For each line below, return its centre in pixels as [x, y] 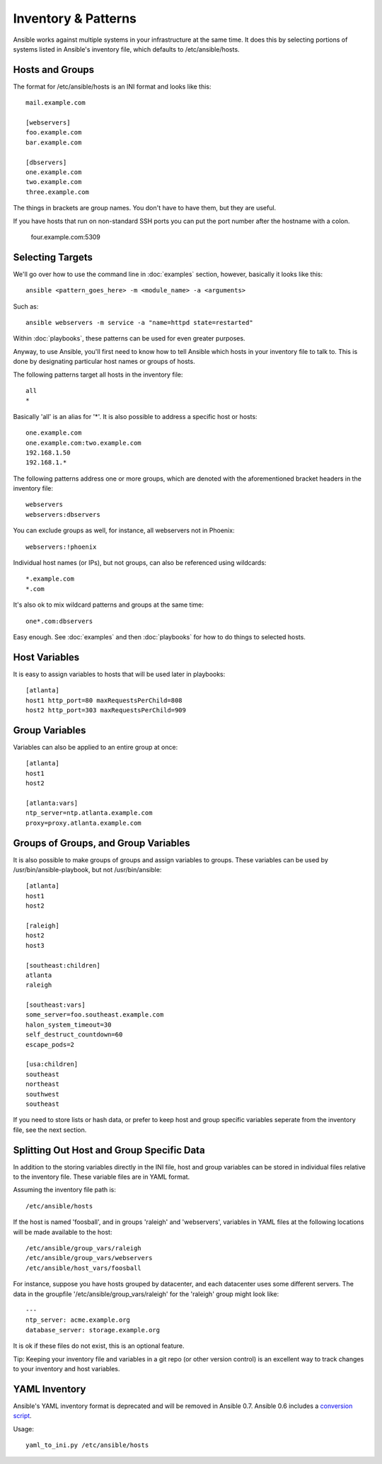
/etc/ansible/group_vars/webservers [89, 1258]
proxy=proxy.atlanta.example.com [83, 823]
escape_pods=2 [50, 1045]
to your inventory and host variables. [66, 1368]
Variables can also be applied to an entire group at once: [95, 747]
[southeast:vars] [56, 1005]
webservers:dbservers [63, 514]
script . [22, 1416]
